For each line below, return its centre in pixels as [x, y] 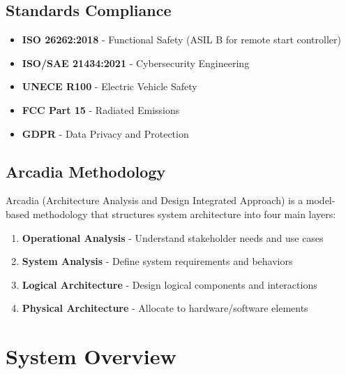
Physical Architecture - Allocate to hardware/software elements [165, 308]
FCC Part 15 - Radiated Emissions [101, 109]
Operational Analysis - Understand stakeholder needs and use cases [173, 237]
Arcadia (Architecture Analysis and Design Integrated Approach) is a [155, 200]
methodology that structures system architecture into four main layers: [184, 214]
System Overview [91, 356]
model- [321, 200]
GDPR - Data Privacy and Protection [105, 133]
